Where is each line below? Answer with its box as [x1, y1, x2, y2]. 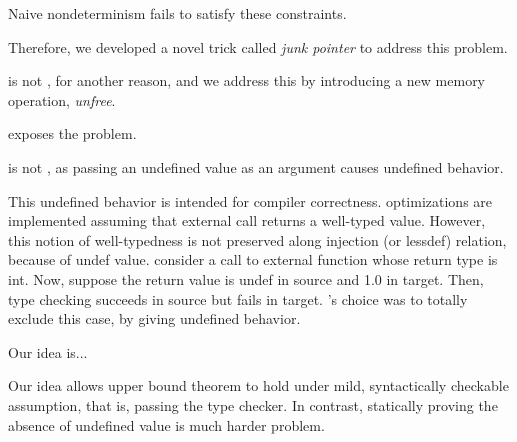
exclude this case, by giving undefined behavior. [8, 308, 301, 329]
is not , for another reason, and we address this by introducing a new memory [8, 70, 486, 91]
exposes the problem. [8, 123, 137, 144]
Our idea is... [8, 341, 88, 362]
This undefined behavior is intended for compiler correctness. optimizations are [8, 190, 493, 211]
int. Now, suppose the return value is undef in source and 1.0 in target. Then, [8, 268, 484, 289]
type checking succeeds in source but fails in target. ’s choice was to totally [8, 288, 468, 309]
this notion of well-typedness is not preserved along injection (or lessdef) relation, [8, 229, 507, 250]
